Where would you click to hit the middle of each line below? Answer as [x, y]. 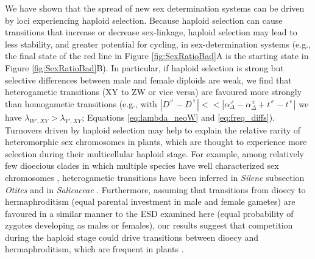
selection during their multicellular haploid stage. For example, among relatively [154, 153]
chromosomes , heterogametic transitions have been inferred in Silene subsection [155, 177]
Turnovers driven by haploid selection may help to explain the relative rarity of [153, 129]
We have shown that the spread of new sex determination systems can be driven [155, 8]
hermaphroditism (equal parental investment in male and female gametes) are [150, 201]
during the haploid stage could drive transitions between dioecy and [132, 237]
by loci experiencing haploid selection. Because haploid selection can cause [144, 20]
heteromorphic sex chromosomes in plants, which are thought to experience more [156, 142]
